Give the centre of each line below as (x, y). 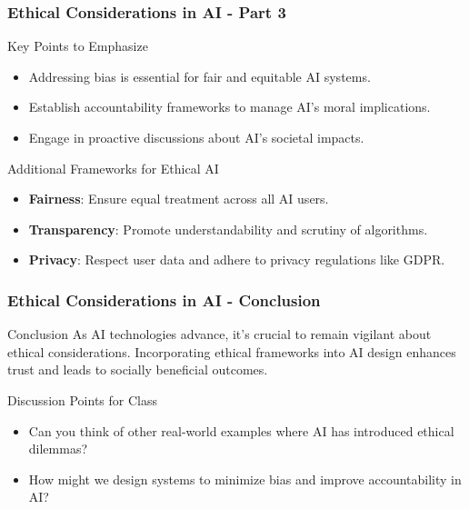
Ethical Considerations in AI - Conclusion (164, 299)
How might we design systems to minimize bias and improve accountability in (245, 479)
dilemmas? (58, 449)
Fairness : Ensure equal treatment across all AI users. (179, 199)
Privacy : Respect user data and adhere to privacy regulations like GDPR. (237, 259)
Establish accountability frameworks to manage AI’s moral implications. (230, 107)
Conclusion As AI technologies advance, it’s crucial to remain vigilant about (220, 334)
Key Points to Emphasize (78, 46)
